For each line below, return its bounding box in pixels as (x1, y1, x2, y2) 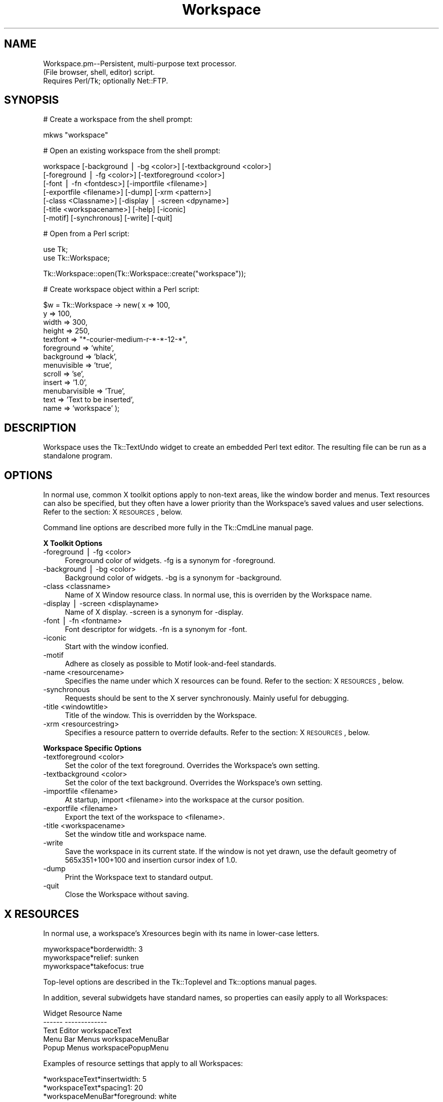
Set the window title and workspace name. (65, 830, 207, 839)
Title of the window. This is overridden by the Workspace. (65, 711, 257, 720)
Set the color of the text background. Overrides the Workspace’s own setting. (65, 778, 323, 787)
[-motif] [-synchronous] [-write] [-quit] (43, 214, 172, 223)
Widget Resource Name (43, 1008, 122, 1018)
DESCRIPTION (4, 421, 76, 434)
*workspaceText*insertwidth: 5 (43, 1074, 147, 1083)
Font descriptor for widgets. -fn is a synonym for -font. (65, 625, 247, 634)
